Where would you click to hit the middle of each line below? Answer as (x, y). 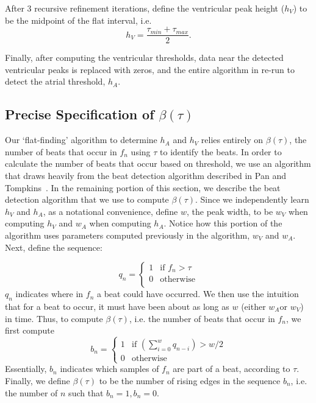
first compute (30, 330)
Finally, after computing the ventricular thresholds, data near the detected (144, 58)
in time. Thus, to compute (54, 318)
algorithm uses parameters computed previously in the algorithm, (127, 235)
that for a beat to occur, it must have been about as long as (117, 306)
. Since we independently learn (252, 199)
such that (86, 392)
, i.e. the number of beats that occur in (202, 318)
